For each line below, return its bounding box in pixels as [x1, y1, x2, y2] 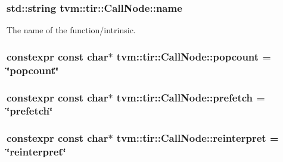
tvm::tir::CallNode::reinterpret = [116, 131, 279, 145]
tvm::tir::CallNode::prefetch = [116, 90, 265, 104]
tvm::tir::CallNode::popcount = [116, 49, 271, 63]
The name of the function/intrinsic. [7, 24, 136, 36]
